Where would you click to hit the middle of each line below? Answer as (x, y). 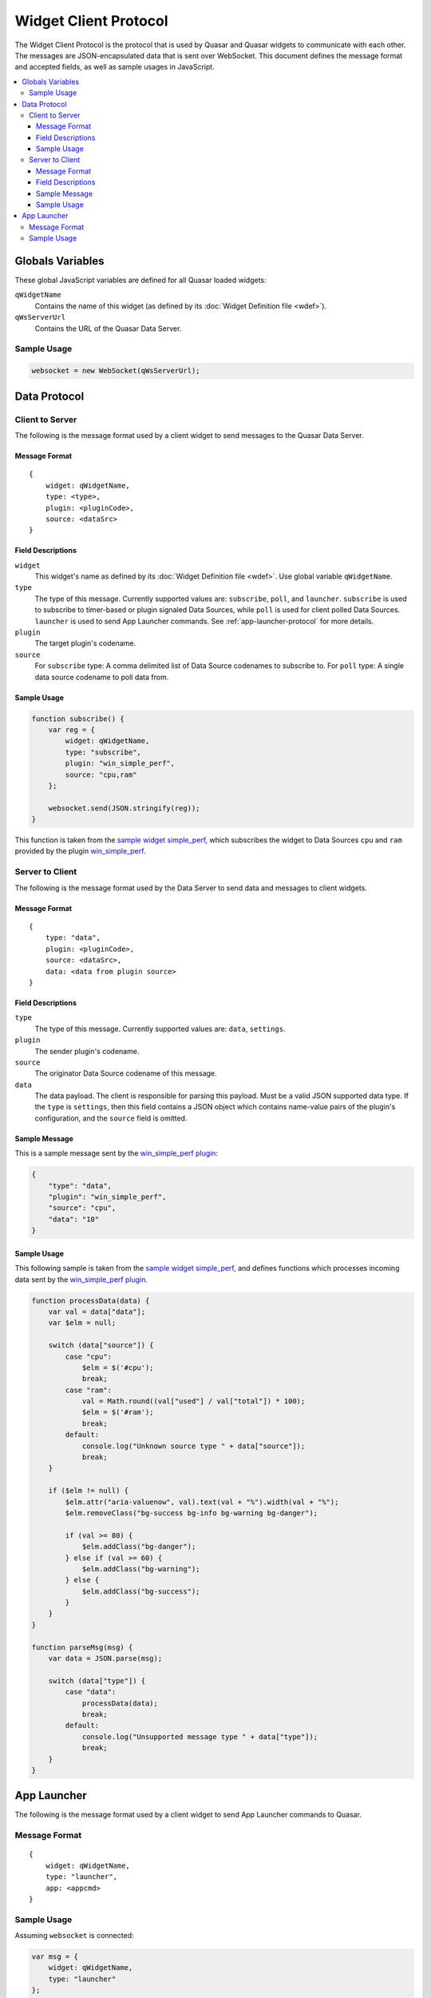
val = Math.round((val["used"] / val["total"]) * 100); (194, 1401)
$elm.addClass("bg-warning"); (141, 1569)
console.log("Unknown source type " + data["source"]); (194, 1446)
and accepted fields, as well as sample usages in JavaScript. (115, 67)
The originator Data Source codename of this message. (126, 1073)
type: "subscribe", (103, 752)
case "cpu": (88, 1356)
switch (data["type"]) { (97, 1681)
